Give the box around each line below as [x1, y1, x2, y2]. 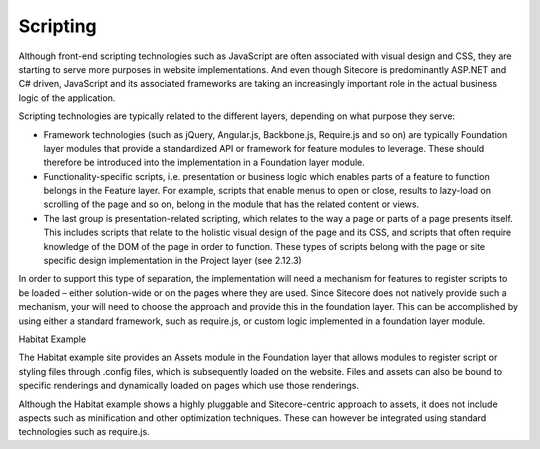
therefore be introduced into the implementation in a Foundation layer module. [43, 156, 365, 169]
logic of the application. [18, 91, 116, 104]
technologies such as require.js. [18, 426, 150, 438]
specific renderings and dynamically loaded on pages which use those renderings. [18, 380, 360, 392]
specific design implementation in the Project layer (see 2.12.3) [43, 255, 302, 267]
